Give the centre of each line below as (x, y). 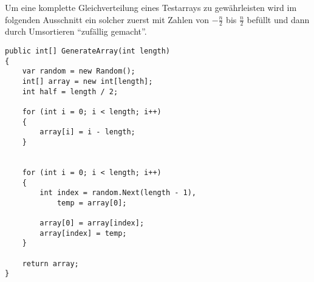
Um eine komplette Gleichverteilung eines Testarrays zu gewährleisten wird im (151, 7)
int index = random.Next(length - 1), (118, 193)
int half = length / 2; (70, 91)
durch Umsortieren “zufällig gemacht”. (76, 31)
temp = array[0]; (92, 203)
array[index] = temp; (83, 233)
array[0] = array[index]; (92, 223)
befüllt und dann (278, 19)
